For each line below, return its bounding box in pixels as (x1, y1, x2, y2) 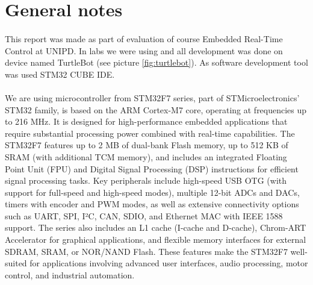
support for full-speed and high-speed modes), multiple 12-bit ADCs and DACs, (5, 186, 300, 198)
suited (5, 257, 27, 269)
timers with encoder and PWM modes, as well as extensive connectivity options (5, 198, 299, 210)
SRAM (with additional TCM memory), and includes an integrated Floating (5, 150, 287, 163)
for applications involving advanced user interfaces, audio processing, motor (29, 257, 308, 269)
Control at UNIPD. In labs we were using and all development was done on (5, 44, 283, 57)
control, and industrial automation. (5, 268, 135, 281)
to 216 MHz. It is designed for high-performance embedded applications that (5, 115, 288, 128)
